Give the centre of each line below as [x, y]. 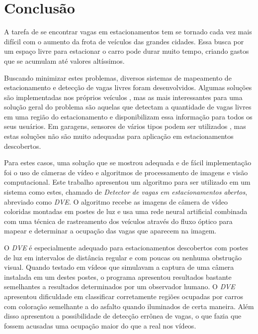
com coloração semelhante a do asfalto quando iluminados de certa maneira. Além [129, 306]
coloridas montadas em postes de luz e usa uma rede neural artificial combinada [126, 211]
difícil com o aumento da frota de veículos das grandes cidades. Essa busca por [124, 41]
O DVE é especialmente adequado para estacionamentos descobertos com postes [126, 247]
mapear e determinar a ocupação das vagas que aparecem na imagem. [110, 231]
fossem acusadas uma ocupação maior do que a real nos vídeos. [100, 325]
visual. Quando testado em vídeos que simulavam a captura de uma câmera [119, 267]
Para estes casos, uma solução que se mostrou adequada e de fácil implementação [128, 163]
